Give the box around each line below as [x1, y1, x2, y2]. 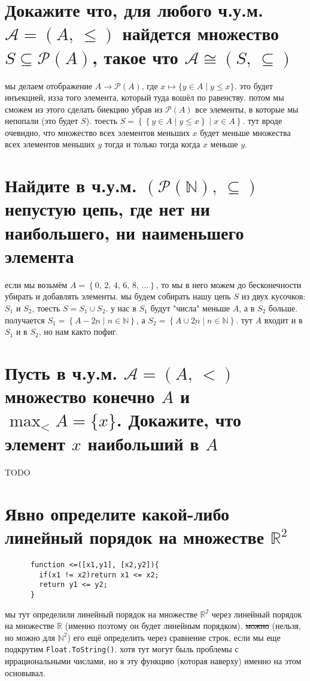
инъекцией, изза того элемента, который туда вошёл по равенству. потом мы [5, 91, 284, 104]
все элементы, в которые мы [195, 102, 299, 115]
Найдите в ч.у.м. [5, 173, 137, 198]
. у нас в [105, 301, 136, 314]
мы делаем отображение [5, 79, 93, 92]
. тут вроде [242, 114, 282, 127]
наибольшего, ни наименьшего [5, 220, 244, 244]
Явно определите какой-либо [5, 501, 230, 525]
